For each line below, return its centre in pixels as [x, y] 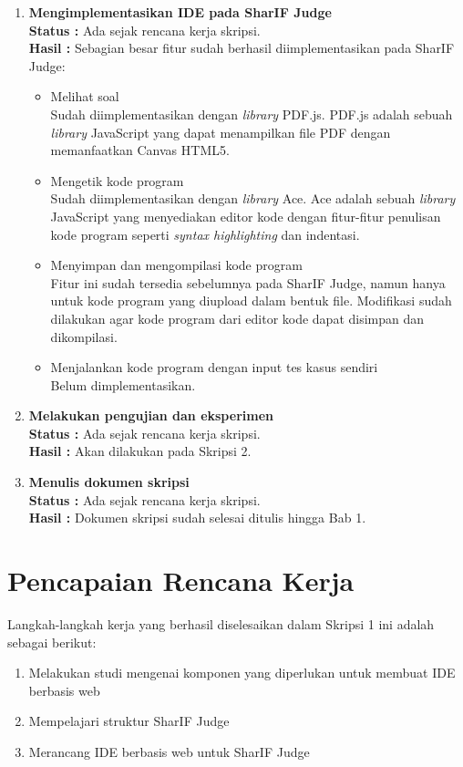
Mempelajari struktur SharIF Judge [129, 721]
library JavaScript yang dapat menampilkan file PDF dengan [221, 132]
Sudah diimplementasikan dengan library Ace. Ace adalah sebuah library [253, 198]
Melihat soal [85, 96]
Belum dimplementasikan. [123, 384]
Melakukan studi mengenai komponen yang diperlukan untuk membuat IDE [242, 673]
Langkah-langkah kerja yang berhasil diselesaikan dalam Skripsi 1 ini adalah [221, 623]
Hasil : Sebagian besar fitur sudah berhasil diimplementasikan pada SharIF [242, 48]
